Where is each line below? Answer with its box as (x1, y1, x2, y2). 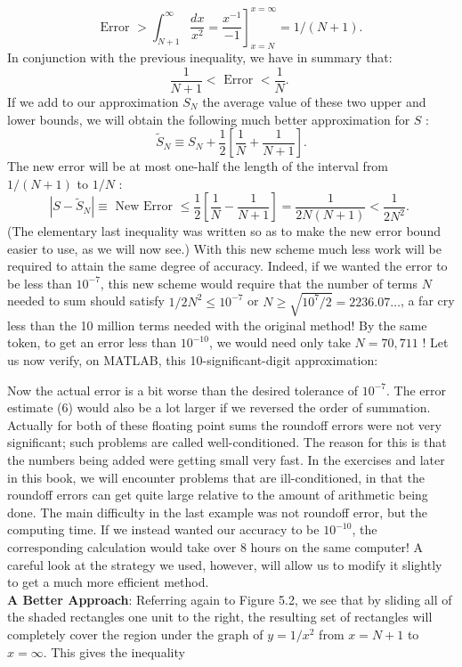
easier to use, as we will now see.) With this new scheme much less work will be (7, 239, 442, 257)
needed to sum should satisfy (7, 291, 165, 310)
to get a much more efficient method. (7, 573, 209, 591)
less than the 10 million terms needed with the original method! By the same (7, 315, 427, 334)
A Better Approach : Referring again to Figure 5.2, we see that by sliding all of (7, 590, 452, 608)
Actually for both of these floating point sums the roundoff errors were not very (7, 415, 442, 434)
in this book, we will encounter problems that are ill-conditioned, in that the (7, 468, 425, 486)
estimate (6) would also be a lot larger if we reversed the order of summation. (7, 398, 431, 417)
